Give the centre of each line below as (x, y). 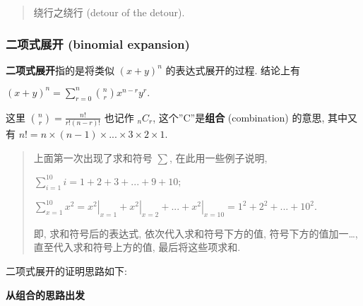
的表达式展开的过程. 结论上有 (233, 70)
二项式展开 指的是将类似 (60, 70)
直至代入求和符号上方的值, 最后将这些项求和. (137, 247)
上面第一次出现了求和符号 (93, 157)
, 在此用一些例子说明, (218, 157)
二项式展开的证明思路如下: (66, 270)
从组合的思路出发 (45, 294)
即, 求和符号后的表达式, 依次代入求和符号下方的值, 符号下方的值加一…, (196, 233)
